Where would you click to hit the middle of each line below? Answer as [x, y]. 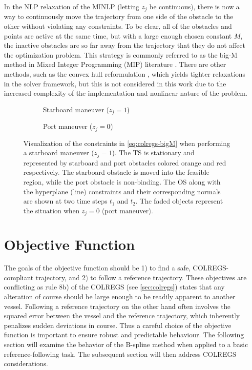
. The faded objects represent [179, 201]
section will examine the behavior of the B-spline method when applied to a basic [126, 344]
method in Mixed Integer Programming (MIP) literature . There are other [115, 64]
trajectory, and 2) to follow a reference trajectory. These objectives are [141, 277]
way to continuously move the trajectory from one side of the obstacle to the [119, 16]
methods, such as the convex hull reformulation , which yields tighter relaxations [125, 74]
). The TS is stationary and [153, 153]
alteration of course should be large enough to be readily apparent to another [120, 297]
